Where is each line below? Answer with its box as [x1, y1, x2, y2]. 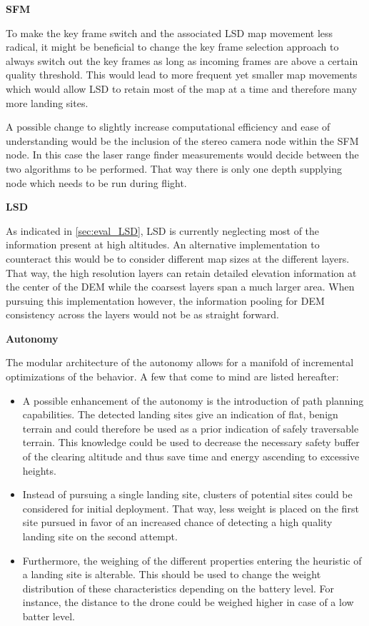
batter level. [22, 608, 75, 623]
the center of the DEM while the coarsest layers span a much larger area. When [6, 279, 355, 294]
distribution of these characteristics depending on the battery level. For [22, 580, 335, 595]
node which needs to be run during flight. [6, 175, 187, 190]
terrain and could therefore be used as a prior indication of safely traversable [22, 420, 359, 435]
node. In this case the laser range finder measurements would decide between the [6, 147, 359, 162]
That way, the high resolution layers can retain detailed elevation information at [6, 265, 357, 280]
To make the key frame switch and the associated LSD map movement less [6, 25, 333, 40]
